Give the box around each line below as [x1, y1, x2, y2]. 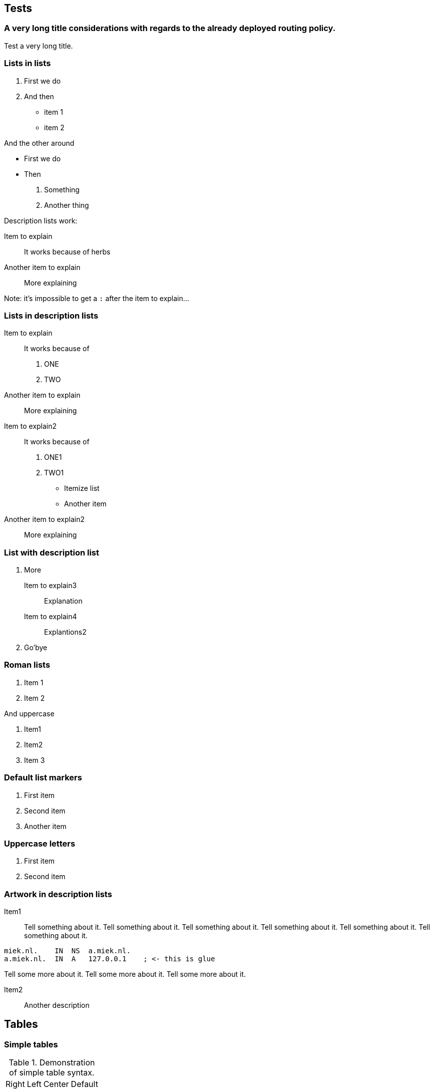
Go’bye [24, 643, 48, 652]
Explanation [44, 597, 83, 606]
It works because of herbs [24, 247, 111, 256]
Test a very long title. [4, 41, 73, 50]
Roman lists [4, 660, 51, 670]
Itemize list [64, 484, 100, 493]
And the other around [4, 138, 75, 147]
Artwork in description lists [4, 889, 112, 899]
